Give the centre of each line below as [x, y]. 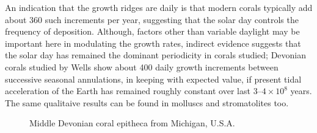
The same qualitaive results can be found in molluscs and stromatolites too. [147, 102]
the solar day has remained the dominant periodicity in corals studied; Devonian [156, 55]
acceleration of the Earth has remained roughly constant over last [128, 91]
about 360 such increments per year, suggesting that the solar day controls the [152, 19]
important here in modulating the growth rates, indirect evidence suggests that [153, 43]
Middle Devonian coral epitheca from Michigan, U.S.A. [132, 123]
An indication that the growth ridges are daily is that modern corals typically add [159, 7]
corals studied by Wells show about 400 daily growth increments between [142, 66]
